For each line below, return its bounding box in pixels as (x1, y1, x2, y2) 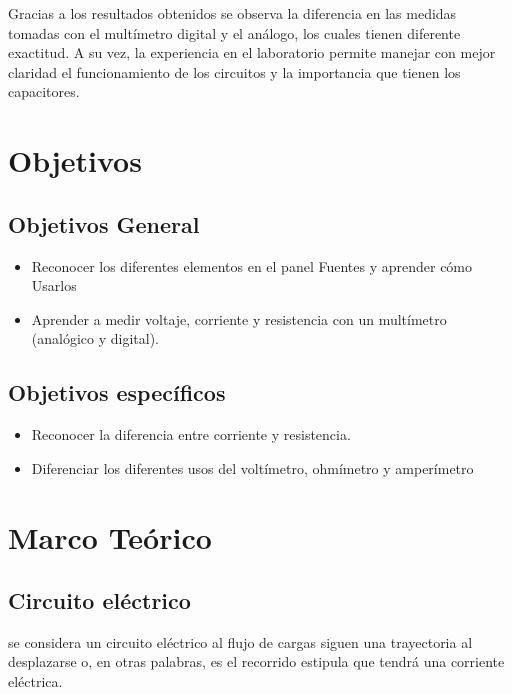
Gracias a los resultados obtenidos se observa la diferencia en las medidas (8, 3, 457, 23)
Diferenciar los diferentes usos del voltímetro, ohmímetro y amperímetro (31, 457, 474, 478)
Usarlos (31, 275, 77, 296)
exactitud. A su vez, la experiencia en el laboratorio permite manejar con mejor (8, 42, 496, 63)
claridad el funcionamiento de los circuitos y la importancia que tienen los (8, 61, 461, 82)
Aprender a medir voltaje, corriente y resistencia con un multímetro (31, 308, 447, 329)
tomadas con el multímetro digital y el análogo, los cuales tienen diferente (8, 22, 461, 43)
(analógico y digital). (31, 328, 159, 349)
